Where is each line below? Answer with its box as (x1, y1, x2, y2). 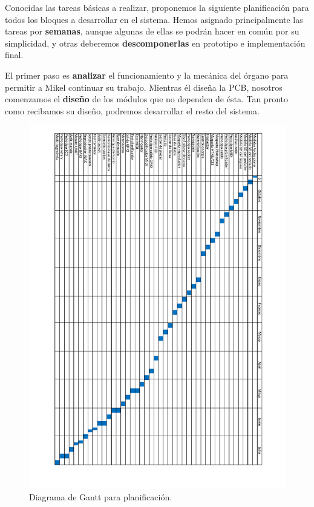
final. (5, 48, 24, 61)
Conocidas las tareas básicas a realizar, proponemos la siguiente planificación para (5, 1, 309, 13)
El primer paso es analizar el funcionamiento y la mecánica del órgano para (5, 68, 289, 81)
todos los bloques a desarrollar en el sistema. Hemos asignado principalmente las (5, 13, 303, 25)
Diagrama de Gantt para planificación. (29, 491, 172, 503)
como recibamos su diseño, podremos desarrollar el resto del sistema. (5, 104, 260, 117)
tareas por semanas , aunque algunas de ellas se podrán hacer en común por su (5, 25, 299, 38)
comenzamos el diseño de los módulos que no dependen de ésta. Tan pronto (5, 93, 288, 105)
